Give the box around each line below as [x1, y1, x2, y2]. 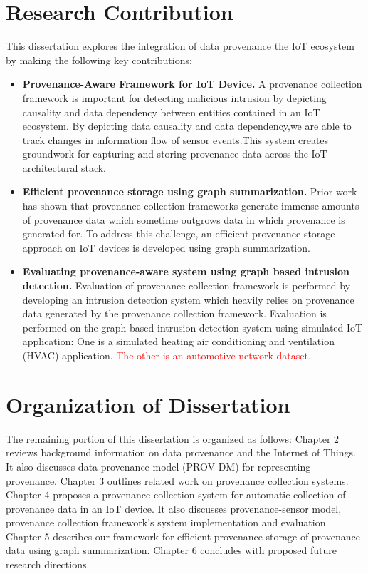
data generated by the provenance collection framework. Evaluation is [22, 306, 327, 321]
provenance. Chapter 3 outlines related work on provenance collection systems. [6, 473, 349, 488]
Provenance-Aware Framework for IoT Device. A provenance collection [22, 76, 362, 91]
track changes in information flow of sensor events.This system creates [22, 132, 329, 147]
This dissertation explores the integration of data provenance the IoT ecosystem [6, 39, 354, 53]
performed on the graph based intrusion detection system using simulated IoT [22, 319, 363, 334]
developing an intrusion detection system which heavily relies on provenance [22, 292, 354, 307]
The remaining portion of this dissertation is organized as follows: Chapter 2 [6, 431, 340, 446]
